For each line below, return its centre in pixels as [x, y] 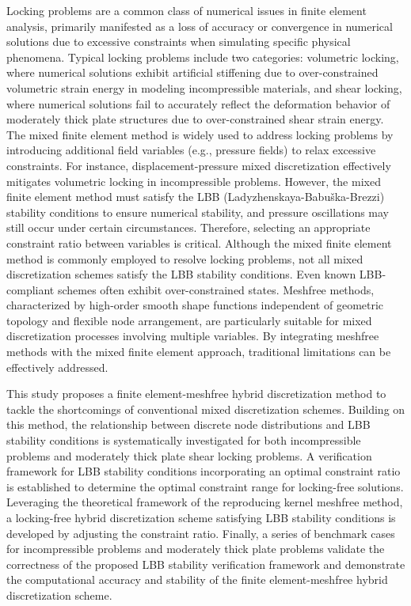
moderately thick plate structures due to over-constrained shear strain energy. [195, 119]
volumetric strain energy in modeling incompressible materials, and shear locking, [204, 87]
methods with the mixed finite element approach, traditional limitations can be [199, 352]
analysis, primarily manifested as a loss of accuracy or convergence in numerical [200, 26]
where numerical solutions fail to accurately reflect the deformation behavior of [198, 103]
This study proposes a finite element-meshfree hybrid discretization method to [196, 394]
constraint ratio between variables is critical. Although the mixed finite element [199, 242]
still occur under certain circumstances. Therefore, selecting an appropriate [188, 227]
